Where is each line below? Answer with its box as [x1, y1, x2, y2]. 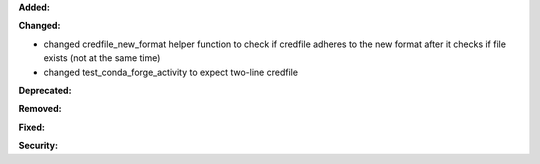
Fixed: [18, 121, 45, 133]
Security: [18, 140, 59, 152]
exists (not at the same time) [43, 52, 161, 64]
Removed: [18, 103, 62, 115]
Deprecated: [18, 84, 72, 96]
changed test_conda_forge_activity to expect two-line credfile [43, 66, 299, 78]
